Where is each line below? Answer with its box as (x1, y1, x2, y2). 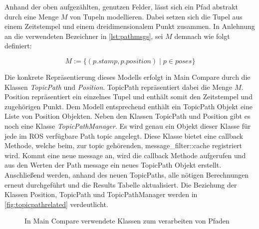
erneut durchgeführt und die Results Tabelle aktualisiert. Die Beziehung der (4, 179, 237, 190)
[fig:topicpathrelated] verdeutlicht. (4, 199, 108, 209)
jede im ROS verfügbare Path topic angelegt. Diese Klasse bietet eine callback (4, 130, 244, 141)
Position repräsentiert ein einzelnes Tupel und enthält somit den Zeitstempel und (4, 91, 253, 102)
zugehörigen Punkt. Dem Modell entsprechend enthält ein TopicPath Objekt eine (4, 101, 253, 111)
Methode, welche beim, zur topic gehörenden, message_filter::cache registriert (4, 140, 243, 151)
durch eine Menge (4, 11, 59, 21)
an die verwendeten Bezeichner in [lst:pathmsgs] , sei (4, 30, 163, 41)
